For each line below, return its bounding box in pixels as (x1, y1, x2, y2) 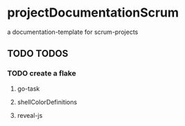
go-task (17, 84, 40, 93)
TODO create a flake (7, 69, 76, 78)
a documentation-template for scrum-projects (7, 28, 139, 36)
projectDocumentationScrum (7, 5, 179, 21)
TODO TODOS (7, 48, 69, 60)
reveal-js (17, 111, 43, 119)
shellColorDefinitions (17, 98, 78, 106)
